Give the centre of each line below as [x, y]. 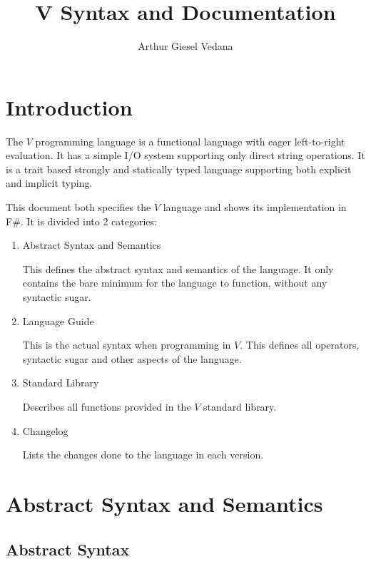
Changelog [45, 430]
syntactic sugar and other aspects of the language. [132, 358]
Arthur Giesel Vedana [185, 46]
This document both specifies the [78, 207]
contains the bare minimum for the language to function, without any [175, 283]
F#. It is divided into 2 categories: [81, 221]
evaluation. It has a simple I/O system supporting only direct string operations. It [185, 155]
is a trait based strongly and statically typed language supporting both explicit [179, 169]
